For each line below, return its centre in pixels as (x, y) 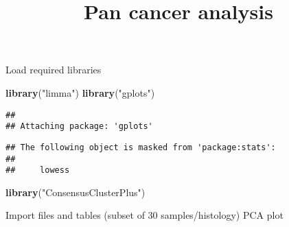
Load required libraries (54, 70)
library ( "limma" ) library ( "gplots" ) (80, 92)
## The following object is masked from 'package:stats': (141, 147)
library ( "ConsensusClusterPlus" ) (76, 192)
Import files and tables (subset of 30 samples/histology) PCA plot (144, 215)
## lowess (38, 170)
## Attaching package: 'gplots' (79, 127)
